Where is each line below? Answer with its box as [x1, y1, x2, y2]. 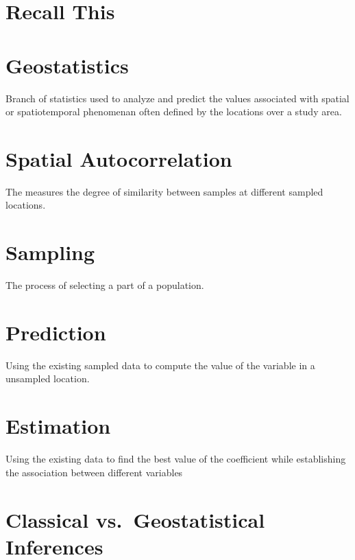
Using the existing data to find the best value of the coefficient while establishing [5, 452, 346, 466]
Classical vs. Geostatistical [5, 505, 265, 533]
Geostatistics [5, 51, 129, 79]
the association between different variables [5, 465, 183, 479]
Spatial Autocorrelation [5, 144, 232, 172]
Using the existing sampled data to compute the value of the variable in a [5, 358, 315, 372]
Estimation [5, 412, 111, 440]
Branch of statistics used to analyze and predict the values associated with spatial [5, 91, 350, 105]
